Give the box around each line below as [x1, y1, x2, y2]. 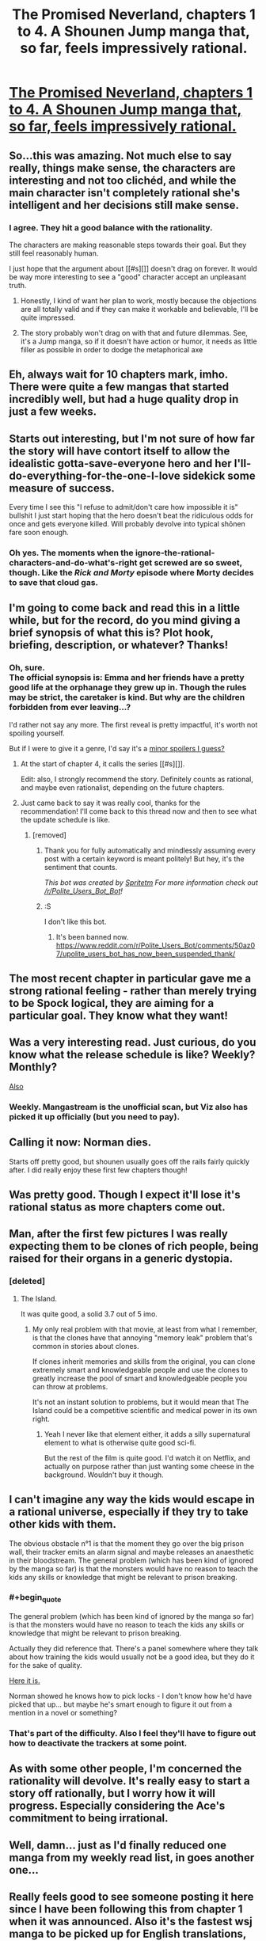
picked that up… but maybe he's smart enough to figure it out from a [9, 1700, 233, 1709]
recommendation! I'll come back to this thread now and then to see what [20, 806, 257, 816]
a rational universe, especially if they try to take [9, 1506, 249, 1519]
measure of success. [9, 481, 116, 495]
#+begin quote [9, 1592, 62, 1605]
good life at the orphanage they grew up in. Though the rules [9, 682, 247, 693]
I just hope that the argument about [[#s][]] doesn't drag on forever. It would [9, 264, 258, 273]
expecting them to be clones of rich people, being [9, 1240, 259, 1253]
